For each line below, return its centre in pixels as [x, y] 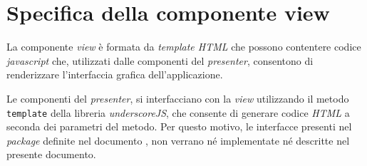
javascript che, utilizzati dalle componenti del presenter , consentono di [160, 60]
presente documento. [51, 154]
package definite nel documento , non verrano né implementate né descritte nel [178, 140]
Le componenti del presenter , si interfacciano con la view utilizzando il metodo [178, 98]
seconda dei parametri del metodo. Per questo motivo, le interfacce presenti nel [179, 126]
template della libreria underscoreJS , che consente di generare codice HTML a [178, 112]
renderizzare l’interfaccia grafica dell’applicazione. [115, 74]
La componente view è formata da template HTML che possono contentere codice [184, 47]
